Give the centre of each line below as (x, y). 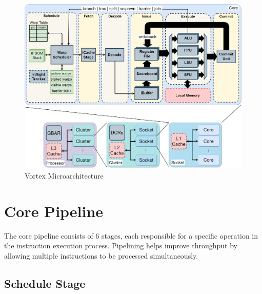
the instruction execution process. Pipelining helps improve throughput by (121, 246)
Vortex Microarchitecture (64, 175)
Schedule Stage (45, 283)
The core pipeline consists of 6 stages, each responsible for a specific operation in (131, 235)
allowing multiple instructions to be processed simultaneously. (101, 255)
